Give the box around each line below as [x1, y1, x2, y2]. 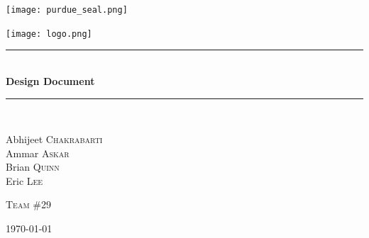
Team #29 [6, 197, 51, 212]
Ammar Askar [6, 145, 70, 160]
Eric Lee [6, 173, 43, 188]
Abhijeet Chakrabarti [6, 132, 103, 147]
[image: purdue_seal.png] [6, 5, 128, 15]
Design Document [6, 73, 95, 88]
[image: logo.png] [6, 28, 92, 39]
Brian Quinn [6, 159, 60, 174]
